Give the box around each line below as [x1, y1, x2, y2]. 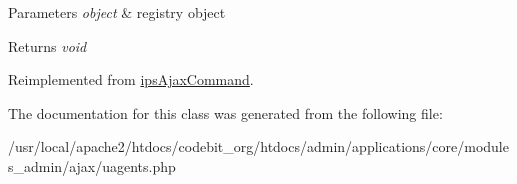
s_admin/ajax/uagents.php [8, 155, 176, 176]
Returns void [8, 35, 87, 56]
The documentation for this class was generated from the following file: [8, 102, 443, 123]
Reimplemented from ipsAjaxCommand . [8, 69, 254, 90]
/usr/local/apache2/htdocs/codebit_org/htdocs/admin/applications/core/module [8, 136, 509, 157]
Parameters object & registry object [8, 2, 226, 22]
